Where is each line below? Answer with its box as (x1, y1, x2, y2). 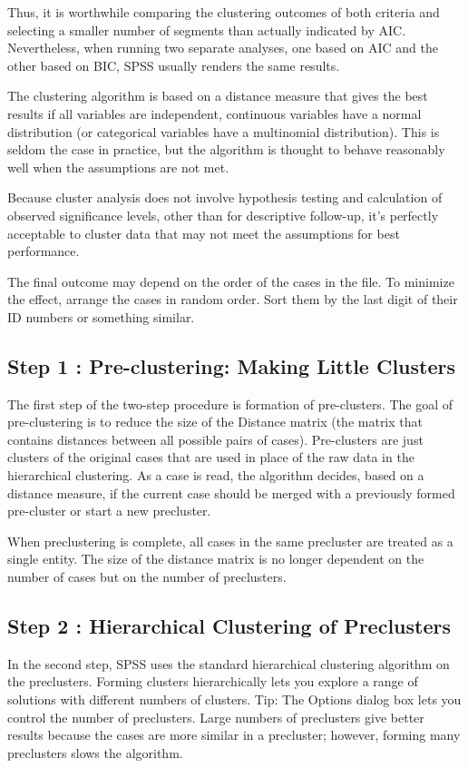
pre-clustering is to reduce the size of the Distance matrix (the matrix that (7, 412, 423, 431)
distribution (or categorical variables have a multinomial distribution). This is (7, 122, 440, 141)
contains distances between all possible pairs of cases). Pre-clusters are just (7, 429, 424, 448)
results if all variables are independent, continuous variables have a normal (7, 103, 422, 123)
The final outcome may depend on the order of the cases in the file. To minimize (7, 271, 454, 290)
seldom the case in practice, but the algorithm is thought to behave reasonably (7, 140, 445, 159)
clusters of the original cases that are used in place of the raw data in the (7, 448, 414, 467)
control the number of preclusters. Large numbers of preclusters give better (7, 707, 424, 726)
